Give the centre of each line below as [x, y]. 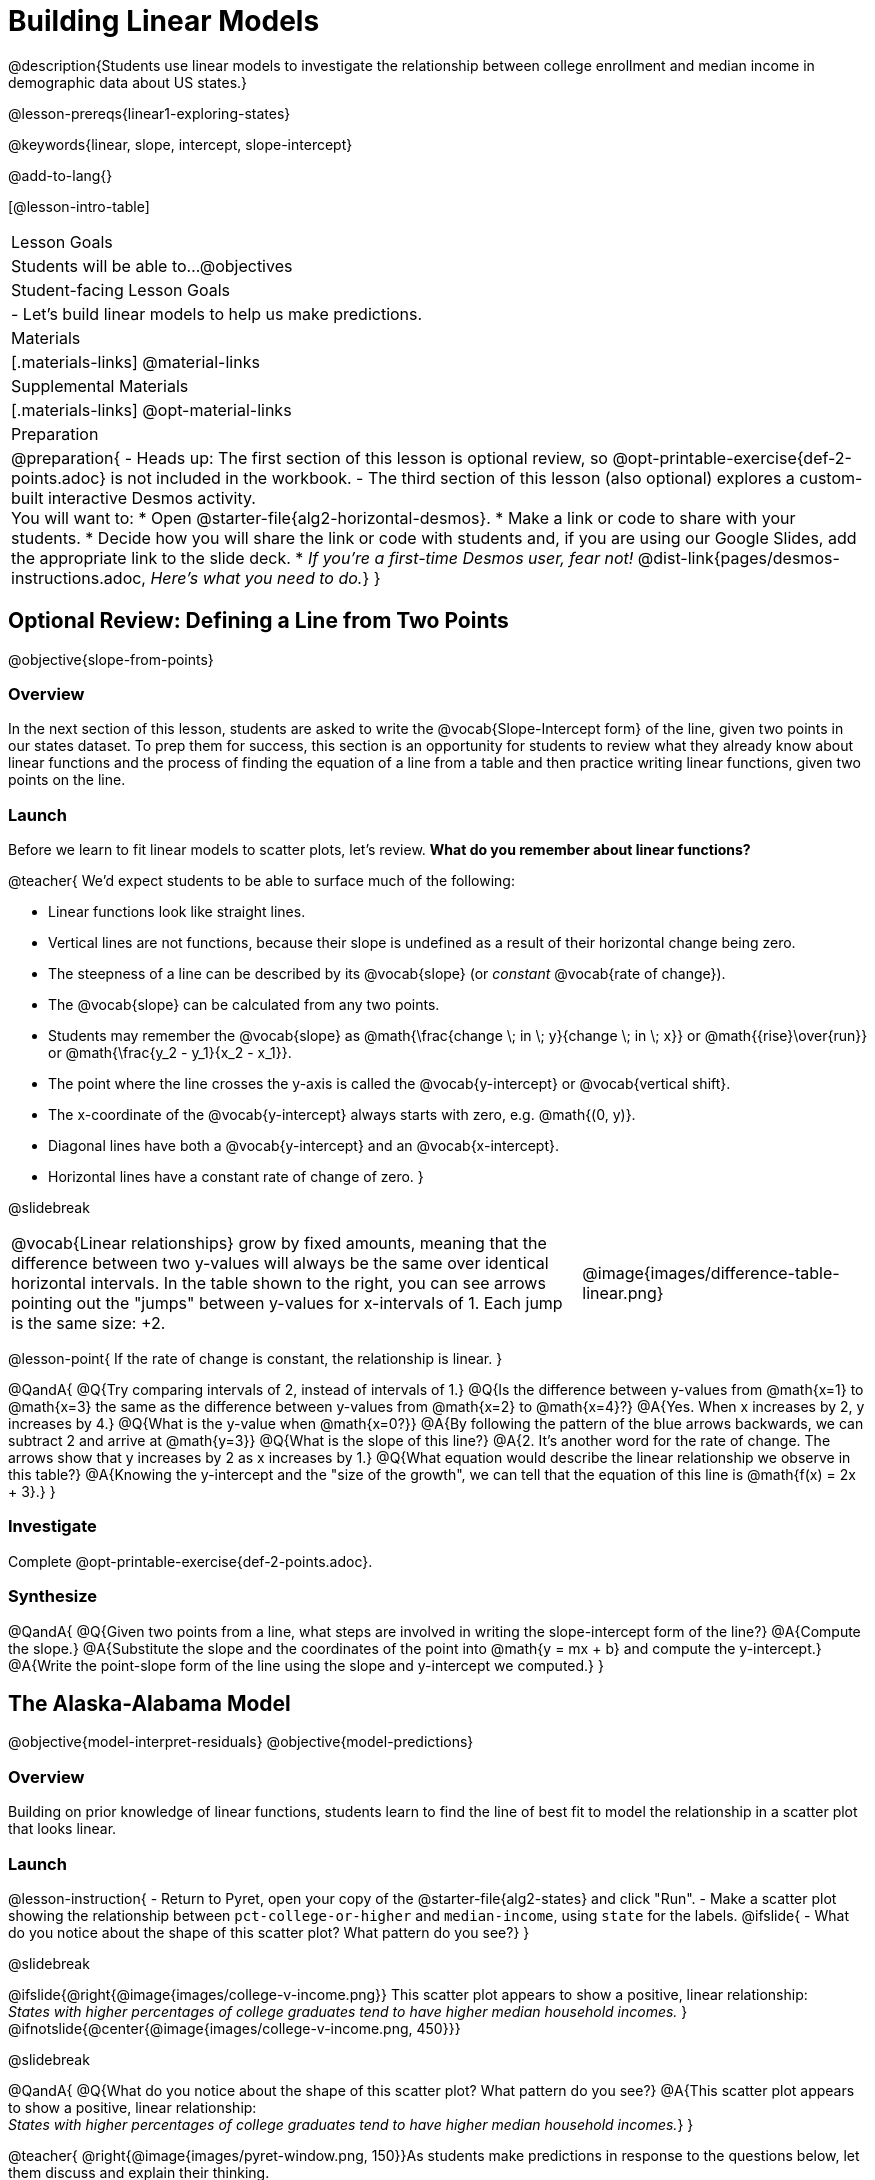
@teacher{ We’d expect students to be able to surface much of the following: [261, 881]
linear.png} [623, 1293]
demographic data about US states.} [128, 82]
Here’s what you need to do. [256, 577]
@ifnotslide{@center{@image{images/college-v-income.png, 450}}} [234, 2028]
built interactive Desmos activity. [133, 497]
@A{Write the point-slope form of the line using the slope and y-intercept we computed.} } [306, 1665]
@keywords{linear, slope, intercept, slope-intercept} [180, 144]
